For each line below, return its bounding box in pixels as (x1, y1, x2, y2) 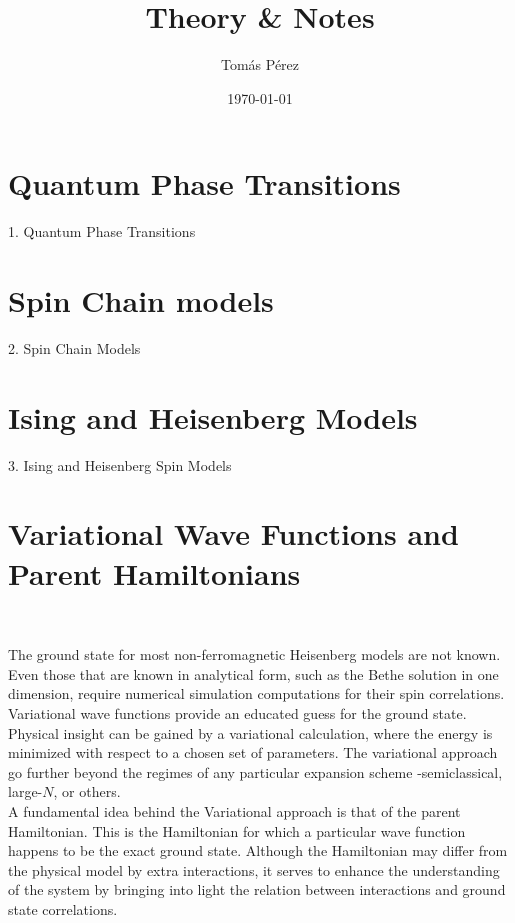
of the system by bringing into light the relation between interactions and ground (8, 879, 506, 900)
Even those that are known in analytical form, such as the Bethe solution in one (8, 663, 499, 684)
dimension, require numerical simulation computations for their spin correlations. (8, 683, 505, 704)
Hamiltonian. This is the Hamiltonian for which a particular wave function (8, 820, 466, 841)
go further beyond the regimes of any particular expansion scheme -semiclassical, (8, 761, 503, 782)
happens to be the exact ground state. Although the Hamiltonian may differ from (8, 840, 508, 861)
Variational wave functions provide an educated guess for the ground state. (8, 702, 467, 723)
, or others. (53, 781, 121, 802)
